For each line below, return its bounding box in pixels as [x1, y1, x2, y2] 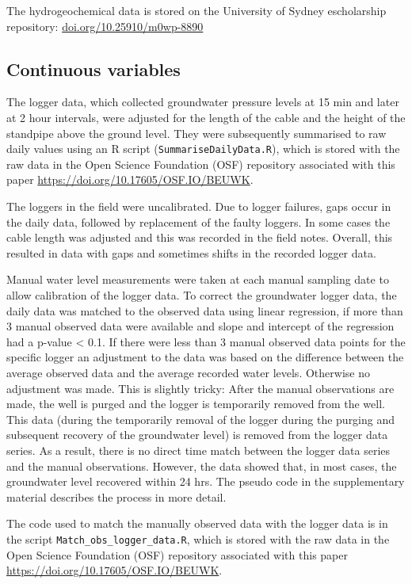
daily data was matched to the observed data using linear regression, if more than [6, 302, 403, 319]
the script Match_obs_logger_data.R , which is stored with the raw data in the [6, 530, 390, 547]
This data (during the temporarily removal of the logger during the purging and [6, 410, 395, 427]
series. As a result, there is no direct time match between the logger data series [6, 441, 391, 458]
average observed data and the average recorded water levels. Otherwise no [6, 364, 370, 380]
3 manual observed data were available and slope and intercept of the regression [6, 318, 395, 334]
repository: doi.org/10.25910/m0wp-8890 [6, 17, 204, 34]
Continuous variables [6, 56, 181, 81]
